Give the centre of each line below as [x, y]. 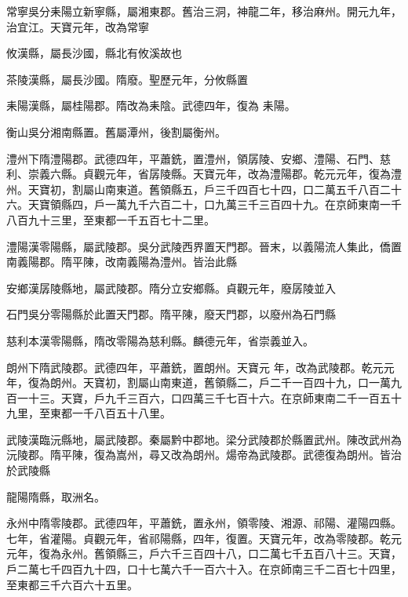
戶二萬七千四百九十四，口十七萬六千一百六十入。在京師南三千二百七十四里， [204, 569]
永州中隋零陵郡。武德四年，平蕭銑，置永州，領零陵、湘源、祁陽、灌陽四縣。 [204, 523]
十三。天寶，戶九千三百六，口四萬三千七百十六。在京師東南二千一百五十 [215, 397]
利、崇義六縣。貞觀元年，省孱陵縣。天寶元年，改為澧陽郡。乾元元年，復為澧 [204, 174]
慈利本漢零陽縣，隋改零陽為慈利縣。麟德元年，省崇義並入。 [160, 340]
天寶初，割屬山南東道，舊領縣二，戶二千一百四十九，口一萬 [237, 382]
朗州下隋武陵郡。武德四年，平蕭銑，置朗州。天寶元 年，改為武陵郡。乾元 [195, 367]
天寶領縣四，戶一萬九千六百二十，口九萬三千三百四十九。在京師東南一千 [215, 204]
